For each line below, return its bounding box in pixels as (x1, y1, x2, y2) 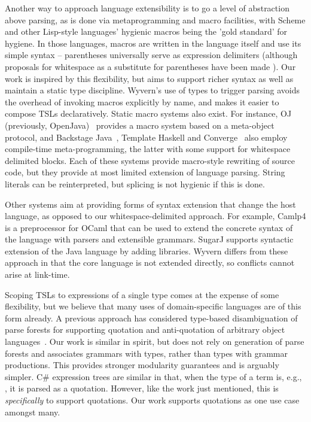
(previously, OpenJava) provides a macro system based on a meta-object (5, 119, 275, 131)
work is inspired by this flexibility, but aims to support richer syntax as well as (5, 72, 294, 84)
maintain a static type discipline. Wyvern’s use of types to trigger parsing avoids (5, 84, 300, 96)
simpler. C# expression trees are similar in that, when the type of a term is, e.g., (5, 370, 302, 382)
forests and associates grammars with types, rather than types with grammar (5, 347, 288, 359)
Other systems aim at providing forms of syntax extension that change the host (5, 198, 296, 210)
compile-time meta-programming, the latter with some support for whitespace (5, 142, 291, 155)
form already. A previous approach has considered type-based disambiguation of (5, 311, 298, 324)
